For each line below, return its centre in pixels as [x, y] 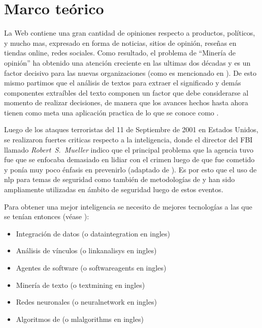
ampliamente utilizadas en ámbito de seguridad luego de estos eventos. [114, 189]
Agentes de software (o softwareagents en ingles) [91, 267]
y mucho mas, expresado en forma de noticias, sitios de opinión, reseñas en [120, 42]
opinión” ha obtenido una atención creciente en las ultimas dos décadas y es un [127, 62]
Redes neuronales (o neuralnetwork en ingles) [86, 302]
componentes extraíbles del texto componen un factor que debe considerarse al [126, 92]
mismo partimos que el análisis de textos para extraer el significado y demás [123, 83]
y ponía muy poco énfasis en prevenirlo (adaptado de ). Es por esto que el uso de [130, 169]
